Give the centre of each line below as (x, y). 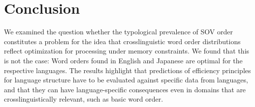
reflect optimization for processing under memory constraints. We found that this (127, 51)
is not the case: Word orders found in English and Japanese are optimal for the (123, 60)
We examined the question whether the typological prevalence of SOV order (118, 32)
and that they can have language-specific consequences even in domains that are (125, 89)
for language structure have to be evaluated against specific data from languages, (126, 80)
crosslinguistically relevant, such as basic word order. (84, 99)
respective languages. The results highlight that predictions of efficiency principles (127, 70)
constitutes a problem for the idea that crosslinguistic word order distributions (122, 41)
